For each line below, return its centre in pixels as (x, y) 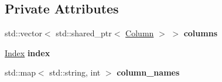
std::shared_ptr (84, 33)
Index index (28, 52)
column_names (148, 72)
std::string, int (75, 72)
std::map (20, 72)
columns (200, 33)
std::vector (23, 33)
